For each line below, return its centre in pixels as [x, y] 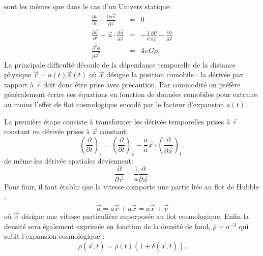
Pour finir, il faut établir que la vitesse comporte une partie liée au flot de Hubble [131, 187]
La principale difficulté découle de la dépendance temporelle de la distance [120, 64]
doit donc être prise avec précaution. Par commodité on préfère [142, 84]
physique [18, 74]
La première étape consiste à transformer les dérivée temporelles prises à [117, 121]
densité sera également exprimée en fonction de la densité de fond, [107, 226]
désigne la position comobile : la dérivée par [175, 74]
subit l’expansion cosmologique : [54, 236]
